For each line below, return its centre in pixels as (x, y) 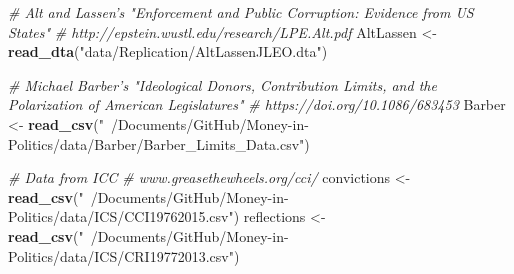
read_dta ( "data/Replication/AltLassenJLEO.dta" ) (168, 51)
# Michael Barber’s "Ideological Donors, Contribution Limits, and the (222, 84)
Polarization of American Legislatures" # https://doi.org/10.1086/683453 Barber (257, 104)
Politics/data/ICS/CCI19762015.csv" (121, 216)
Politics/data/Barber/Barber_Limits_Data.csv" (156, 143)
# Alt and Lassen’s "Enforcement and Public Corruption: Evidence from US (241, 12)
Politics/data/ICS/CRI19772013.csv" (121, 255)
